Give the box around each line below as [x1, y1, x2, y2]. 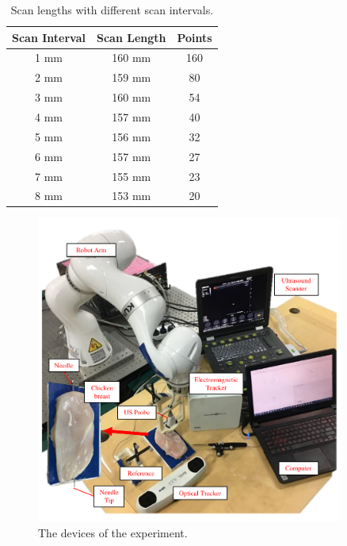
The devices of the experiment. [38, 524, 188, 540]
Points [177, 29, 212, 45]
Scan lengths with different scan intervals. [10, 2, 214, 17]
